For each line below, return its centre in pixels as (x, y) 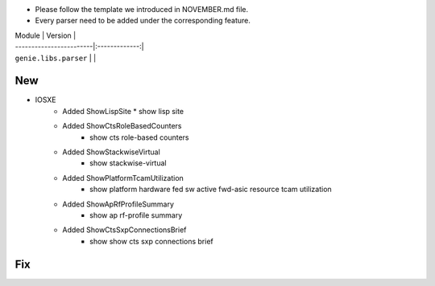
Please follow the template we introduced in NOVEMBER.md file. (142, 9)
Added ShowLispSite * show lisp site (123, 111)
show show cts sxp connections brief (151, 241)
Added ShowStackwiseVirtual (111, 152)
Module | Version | (46, 35)
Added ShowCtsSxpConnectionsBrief (124, 230)
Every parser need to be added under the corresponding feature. (143, 21)
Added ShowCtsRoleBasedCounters (122, 126)
